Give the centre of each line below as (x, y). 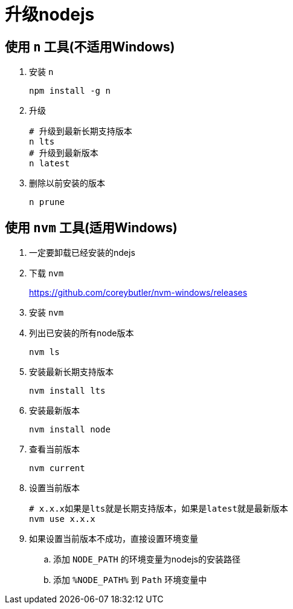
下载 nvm (47, 273)
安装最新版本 (54, 411)
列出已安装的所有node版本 (82, 333)
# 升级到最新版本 (64, 153)
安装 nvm (47, 313)
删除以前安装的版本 (67, 183)
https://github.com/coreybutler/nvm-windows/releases (138, 293)
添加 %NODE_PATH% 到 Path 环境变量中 (130, 580)
